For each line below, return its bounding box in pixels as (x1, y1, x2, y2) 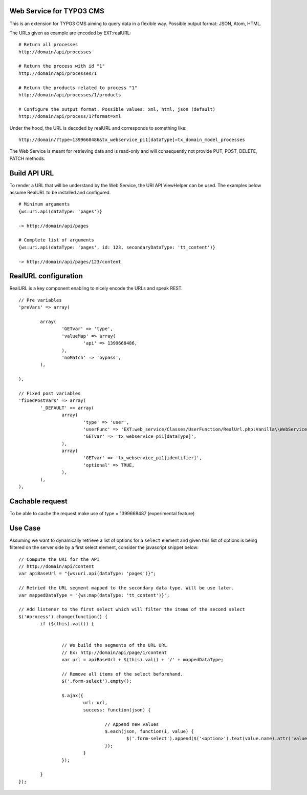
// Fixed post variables (18, 390, 81, 396)
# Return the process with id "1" (18, 63, 105, 69)
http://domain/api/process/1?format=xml (18, 113, 121, 119)
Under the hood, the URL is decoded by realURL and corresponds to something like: (9, 125, 187, 131)
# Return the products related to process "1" (18, 85, 138, 91)
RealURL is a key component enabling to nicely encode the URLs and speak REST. (9, 285, 183, 292)
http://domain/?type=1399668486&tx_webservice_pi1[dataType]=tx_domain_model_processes (18, 136, 246, 142)
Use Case (9, 523, 41, 533)
